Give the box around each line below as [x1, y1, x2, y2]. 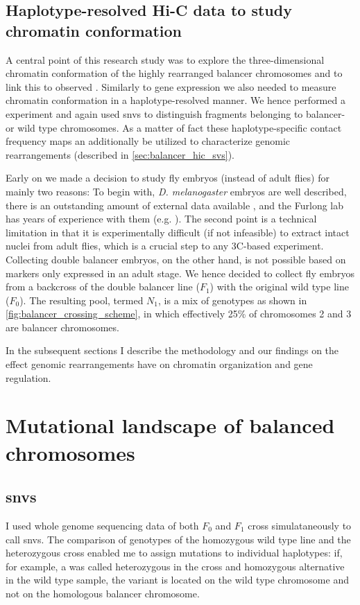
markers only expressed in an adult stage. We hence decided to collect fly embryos [6, 265, 354, 280]
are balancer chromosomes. [6, 319, 119, 334]
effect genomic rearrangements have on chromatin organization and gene [6, 357, 313, 371]
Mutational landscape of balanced [6, 411, 335, 439]
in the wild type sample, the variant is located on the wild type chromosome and [6, 572, 349, 587]
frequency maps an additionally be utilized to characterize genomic [6, 134, 291, 148]
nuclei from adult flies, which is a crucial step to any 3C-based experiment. [6, 238, 324, 253]
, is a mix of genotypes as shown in [158, 292, 307, 307]
